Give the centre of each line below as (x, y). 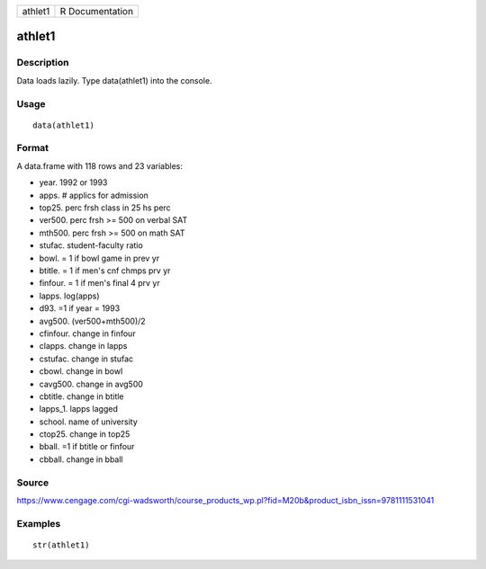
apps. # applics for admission (94, 195)
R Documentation (97, 11)
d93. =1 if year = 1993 (80, 308)
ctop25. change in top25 (85, 434)
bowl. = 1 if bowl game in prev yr (99, 258)
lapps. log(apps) (69, 296)
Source (33, 483)
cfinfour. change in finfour (87, 333)
